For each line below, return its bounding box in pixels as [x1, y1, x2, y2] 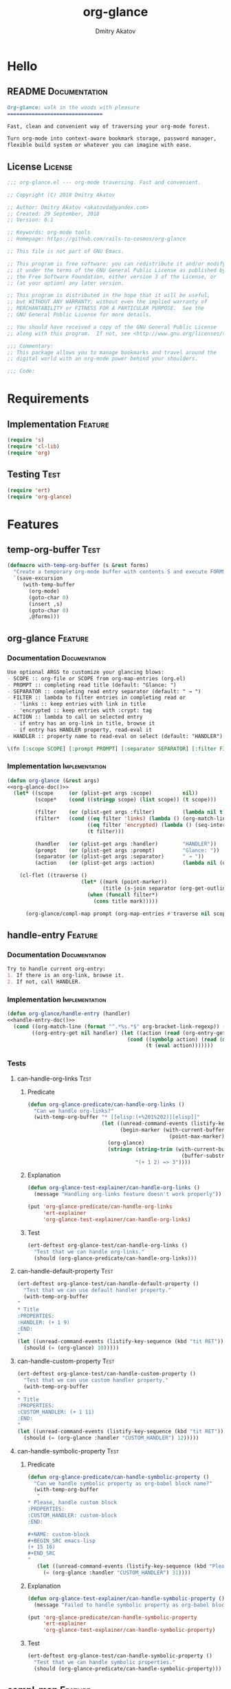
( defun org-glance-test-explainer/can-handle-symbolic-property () [27, 1595, 225, 1602]
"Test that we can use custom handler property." [23, 1376, 168, 1384]
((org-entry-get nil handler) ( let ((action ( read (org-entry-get [32, 1030, 226, 1036]
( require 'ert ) [7, 487, 51, 493]
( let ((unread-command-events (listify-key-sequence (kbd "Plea [36, 1563, 225, 1570]
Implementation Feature [7, 418, 109, 430]
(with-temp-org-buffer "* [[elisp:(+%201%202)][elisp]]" [33, 1114, 201, 1120]
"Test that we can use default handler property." [23, 1287, 172, 1294]
